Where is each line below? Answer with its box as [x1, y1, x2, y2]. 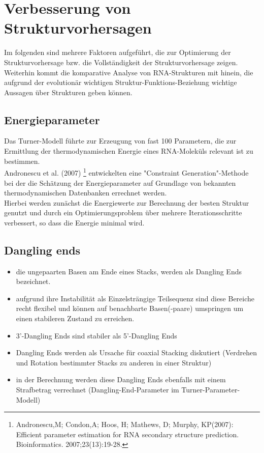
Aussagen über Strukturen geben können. [4, 87, 133, 97]
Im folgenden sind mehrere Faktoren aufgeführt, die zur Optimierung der [4, 47, 231, 58]
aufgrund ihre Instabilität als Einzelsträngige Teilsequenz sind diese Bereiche [16, 293, 255, 303]
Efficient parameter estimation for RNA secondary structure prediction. [16, 429, 239, 439]
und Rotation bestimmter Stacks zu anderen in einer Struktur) [16, 357, 212, 367]
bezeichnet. [16, 276, 51, 287]
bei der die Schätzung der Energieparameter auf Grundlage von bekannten [4, 177, 236, 188]
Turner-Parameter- [181, 384, 240, 395]
